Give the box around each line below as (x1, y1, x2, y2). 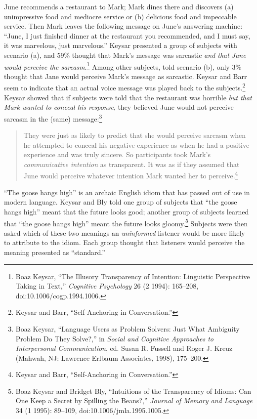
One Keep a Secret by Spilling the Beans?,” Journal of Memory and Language (15, 395, 253, 406)
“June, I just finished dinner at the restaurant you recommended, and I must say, (4, 30, 251, 41)
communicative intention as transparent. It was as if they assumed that (23, 159, 240, 169)
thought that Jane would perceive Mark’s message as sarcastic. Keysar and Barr (4, 71, 247, 81)
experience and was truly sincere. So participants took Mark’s (23, 149, 211, 160)
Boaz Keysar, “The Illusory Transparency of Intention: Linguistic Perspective (15, 271, 250, 281)
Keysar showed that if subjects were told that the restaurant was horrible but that (4, 92, 252, 102)
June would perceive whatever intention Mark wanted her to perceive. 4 (23, 169, 238, 181)
